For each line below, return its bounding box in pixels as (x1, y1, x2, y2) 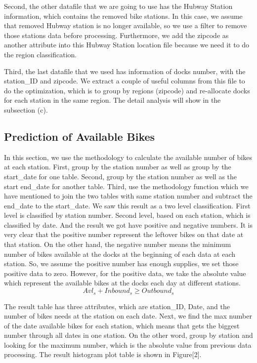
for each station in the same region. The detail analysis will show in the (4, 95, 221, 105)
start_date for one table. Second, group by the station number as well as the (4, 171, 237, 181)
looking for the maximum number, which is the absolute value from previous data (4, 339, 252, 350)
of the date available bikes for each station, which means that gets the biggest (4, 320, 240, 330)
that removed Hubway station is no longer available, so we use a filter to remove (4, 20, 247, 31)
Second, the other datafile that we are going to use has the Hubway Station (4, 1, 233, 11)
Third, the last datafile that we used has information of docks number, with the (4, 66, 246, 76)
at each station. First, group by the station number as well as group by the (4, 161, 231, 172)
